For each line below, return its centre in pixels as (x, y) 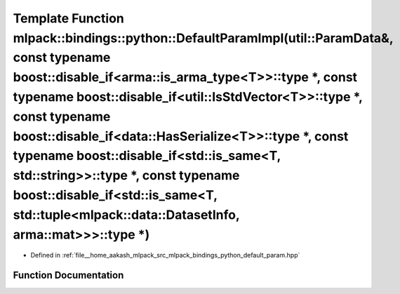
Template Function (68, 18)
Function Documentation (68, 275)
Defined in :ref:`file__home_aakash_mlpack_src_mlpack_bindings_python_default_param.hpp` (165, 255)
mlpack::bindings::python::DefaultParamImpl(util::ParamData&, (203, 38)
